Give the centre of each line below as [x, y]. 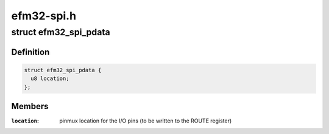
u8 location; [50, 79]
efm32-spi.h [44, 16]
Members [30, 106]
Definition [30, 52]
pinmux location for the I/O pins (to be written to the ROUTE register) [146, 121]
